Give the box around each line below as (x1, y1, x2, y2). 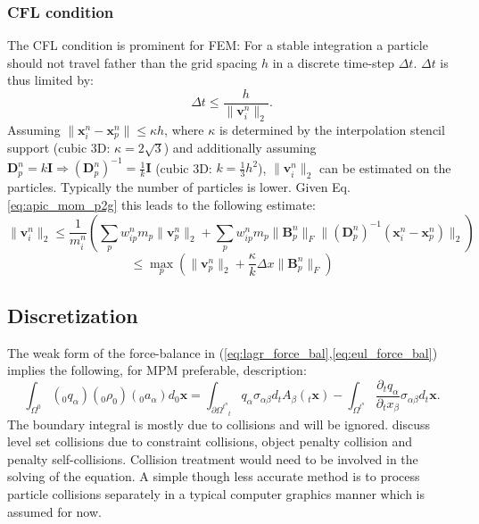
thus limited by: (7, 71, 94, 89)
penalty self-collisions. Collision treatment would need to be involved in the (7, 449, 418, 468)
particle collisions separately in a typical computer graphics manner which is (7, 485, 425, 503)
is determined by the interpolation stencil (219, 120, 445, 138)
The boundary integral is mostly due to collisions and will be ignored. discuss (7, 414, 430, 433)
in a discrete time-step (272, 53, 394, 71)
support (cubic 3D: (7, 138, 111, 157)
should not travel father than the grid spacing (7, 53, 258, 71)
